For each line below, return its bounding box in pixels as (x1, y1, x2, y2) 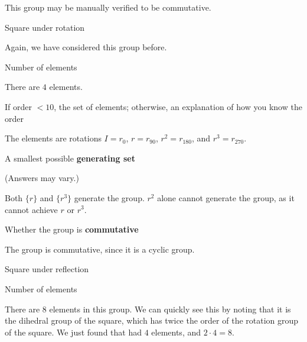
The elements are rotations (5, 132, 102, 144)
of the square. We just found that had (5, 325, 142, 338)
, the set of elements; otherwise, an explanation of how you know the (54, 100, 302, 112)
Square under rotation (5, 21, 85, 33)
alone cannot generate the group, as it (157, 191, 295, 204)
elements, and (151, 325, 201, 338)
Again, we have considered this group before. (5, 41, 167, 53)
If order (5, 100, 32, 112)
